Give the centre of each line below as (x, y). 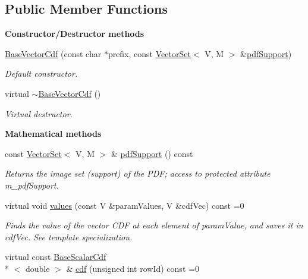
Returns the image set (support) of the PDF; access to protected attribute (138, 173)
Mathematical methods (53, 134)
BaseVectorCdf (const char (53, 53)
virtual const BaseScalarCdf (56, 257)
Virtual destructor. (39, 113)
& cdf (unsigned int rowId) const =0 (133, 268)
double (37, 268)
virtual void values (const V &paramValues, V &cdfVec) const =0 (125, 205)
